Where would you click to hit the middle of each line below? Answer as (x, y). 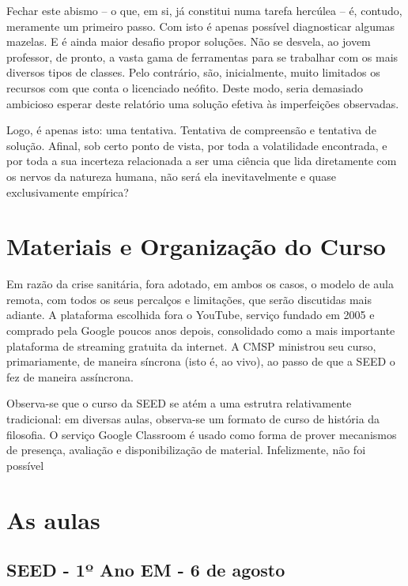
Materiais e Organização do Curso (196, 246)
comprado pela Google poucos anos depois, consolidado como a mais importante (201, 331)
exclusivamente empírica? (68, 192)
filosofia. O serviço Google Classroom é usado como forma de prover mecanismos (202, 434)
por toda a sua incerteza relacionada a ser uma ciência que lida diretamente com (202, 161)
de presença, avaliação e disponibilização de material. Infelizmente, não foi (186, 450)
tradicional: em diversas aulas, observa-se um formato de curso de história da (193, 419)
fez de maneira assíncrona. (70, 376)
